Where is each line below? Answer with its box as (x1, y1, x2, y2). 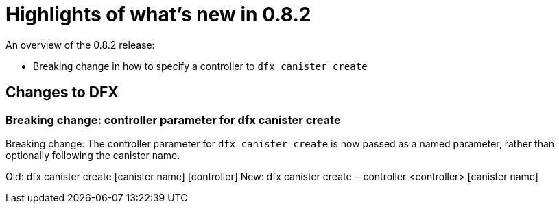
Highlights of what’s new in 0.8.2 (5, 3, 311, 26)
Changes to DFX (5, 84, 119, 101)
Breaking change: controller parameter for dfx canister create (5, 112, 341, 127)
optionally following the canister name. (5, 149, 180, 161)
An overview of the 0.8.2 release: (5, 38, 155, 51)
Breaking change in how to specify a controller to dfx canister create (33, 60, 368, 72)
